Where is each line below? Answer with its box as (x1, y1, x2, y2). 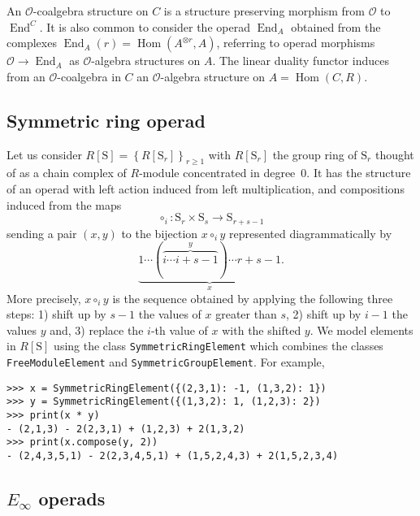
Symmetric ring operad (6, 107, 206, 132)
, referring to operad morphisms (216, 34, 375, 51)
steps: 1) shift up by (6, 306, 106, 323)
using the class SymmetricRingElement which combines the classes (54, 337, 383, 354)
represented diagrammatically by (228, 224, 392, 241)
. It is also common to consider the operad (39, 18, 250, 35)
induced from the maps (6, 196, 122, 213)
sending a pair (6, 224, 77, 241)
